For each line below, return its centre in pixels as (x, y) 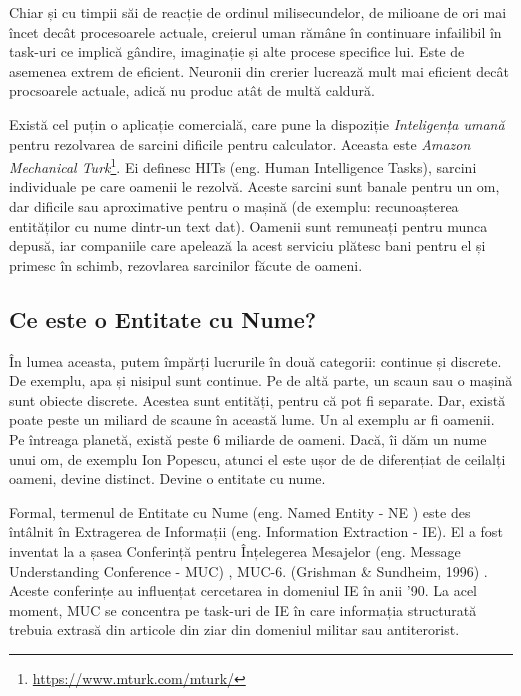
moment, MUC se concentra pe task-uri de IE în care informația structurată (243, 609)
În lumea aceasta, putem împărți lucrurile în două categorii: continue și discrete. (255, 360)
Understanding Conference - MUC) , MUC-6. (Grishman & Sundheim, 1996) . (248, 570)
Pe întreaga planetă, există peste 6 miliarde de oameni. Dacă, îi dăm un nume (248, 438)
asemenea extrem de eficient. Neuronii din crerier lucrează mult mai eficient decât (259, 70)
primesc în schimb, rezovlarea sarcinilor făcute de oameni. (186, 264)
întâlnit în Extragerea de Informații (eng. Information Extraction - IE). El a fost (256, 531)
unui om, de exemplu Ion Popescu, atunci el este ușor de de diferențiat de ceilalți (257, 458)
